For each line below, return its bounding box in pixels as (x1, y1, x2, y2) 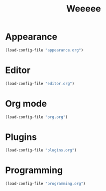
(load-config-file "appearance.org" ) (5, 47, 84, 52)
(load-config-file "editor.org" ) (5, 81, 75, 86)
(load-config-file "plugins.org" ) (5, 148, 77, 153)
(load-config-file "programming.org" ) (5, 181, 86, 186)
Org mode (5, 98, 47, 109)
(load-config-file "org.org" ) (5, 114, 68, 119)
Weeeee (66, 3, 101, 14)
